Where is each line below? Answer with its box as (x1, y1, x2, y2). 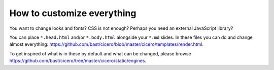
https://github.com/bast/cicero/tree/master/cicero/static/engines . (9, 58, 147, 64)
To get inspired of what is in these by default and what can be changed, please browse (9, 50, 191, 56)
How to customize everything (9, 8, 136, 19)
